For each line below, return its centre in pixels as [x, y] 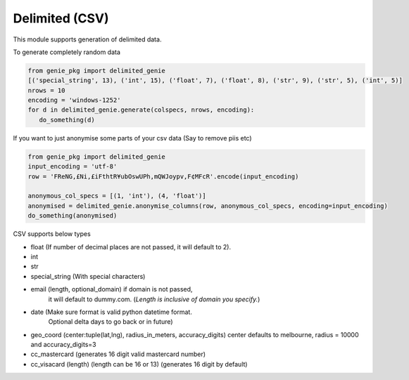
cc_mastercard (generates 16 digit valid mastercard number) [118, 354]
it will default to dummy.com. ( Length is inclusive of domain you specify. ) [154, 299]
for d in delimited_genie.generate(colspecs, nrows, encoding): [141, 110]
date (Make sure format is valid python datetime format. [112, 312]
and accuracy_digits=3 [63, 345]
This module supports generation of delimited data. [87, 39]
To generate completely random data [67, 52]
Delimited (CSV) [61, 18]
